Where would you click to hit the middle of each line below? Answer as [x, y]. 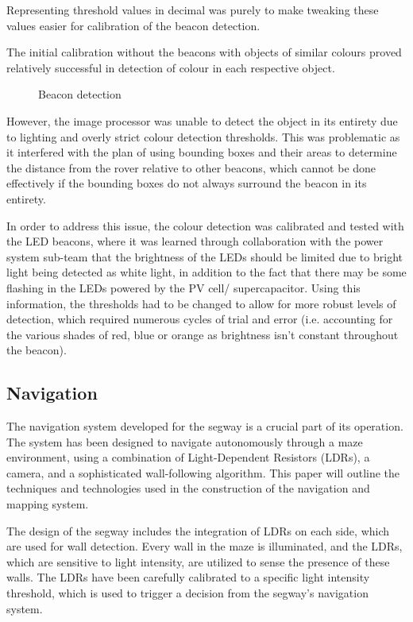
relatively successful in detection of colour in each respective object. [171, 67]
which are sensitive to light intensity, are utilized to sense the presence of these [198, 561]
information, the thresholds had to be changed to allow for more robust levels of [201, 303]
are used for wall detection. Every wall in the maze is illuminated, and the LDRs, [205, 546]
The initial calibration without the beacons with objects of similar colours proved [204, 52]
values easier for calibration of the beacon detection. [133, 25]
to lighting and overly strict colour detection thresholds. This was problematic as [203, 136]
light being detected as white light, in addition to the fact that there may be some [206, 272]
